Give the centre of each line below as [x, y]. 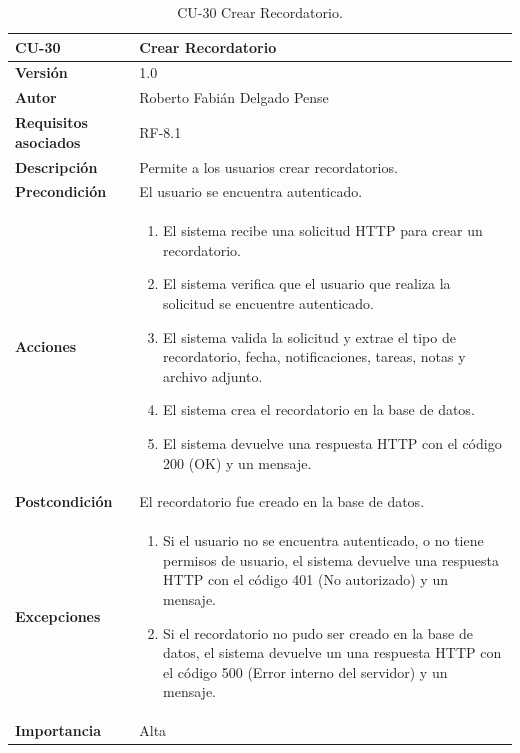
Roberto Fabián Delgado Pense [234, 97]
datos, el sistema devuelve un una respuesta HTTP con [332, 652]
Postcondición [64, 501]
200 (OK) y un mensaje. [237, 462]
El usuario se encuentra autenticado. [251, 191]
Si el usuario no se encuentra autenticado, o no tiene [323, 540]
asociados [48, 141]
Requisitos [51, 122]
